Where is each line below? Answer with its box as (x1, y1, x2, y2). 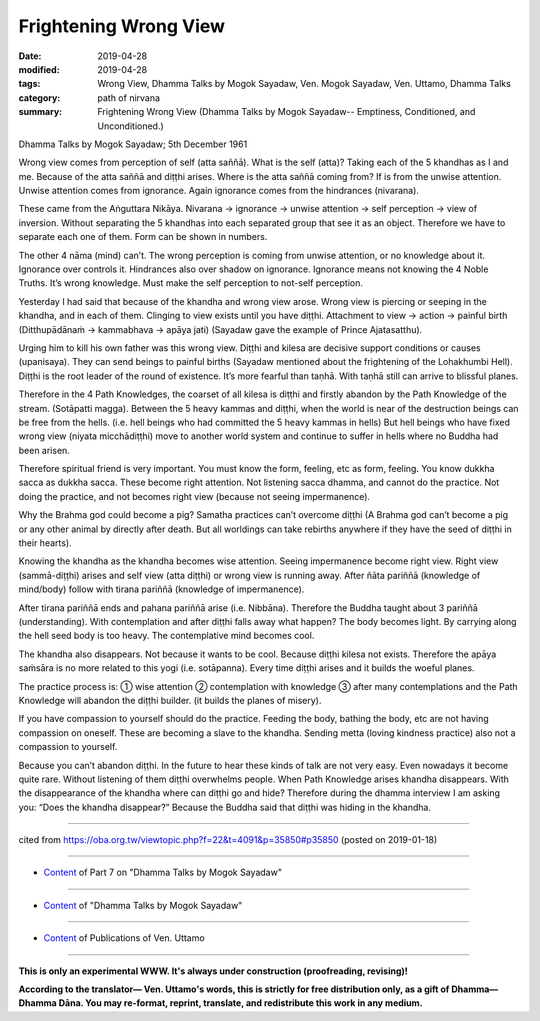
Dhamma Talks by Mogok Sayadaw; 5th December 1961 (18, 138, 248, 150)
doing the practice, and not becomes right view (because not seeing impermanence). (18, 490, 370, 502)
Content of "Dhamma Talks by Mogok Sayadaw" (43, 899, 243, 911)
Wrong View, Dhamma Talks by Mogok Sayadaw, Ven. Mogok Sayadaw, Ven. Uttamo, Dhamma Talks (97, 78, 512, 90)
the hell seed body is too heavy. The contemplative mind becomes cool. (18, 630, 315, 642)
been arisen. (18, 444, 70, 456)
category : (18, 91, 61, 104)
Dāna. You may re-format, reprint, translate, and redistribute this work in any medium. (58, 997, 424, 1009)
